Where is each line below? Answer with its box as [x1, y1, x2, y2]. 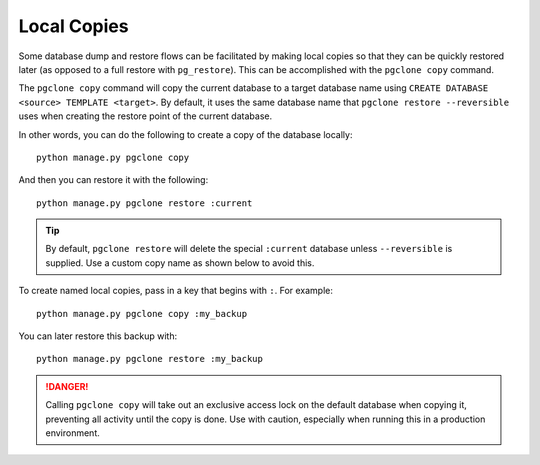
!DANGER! [45, 380, 89, 392]
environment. [45, 426, 100, 439]
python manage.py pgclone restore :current [36, 197, 253, 209]
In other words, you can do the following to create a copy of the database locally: [18, 128, 353, 140]
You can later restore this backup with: [18, 330, 178, 342]
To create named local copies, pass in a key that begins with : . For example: [18, 285, 334, 297]
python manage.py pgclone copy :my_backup [36, 308, 248, 319]
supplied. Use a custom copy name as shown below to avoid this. [45, 256, 315, 269]
